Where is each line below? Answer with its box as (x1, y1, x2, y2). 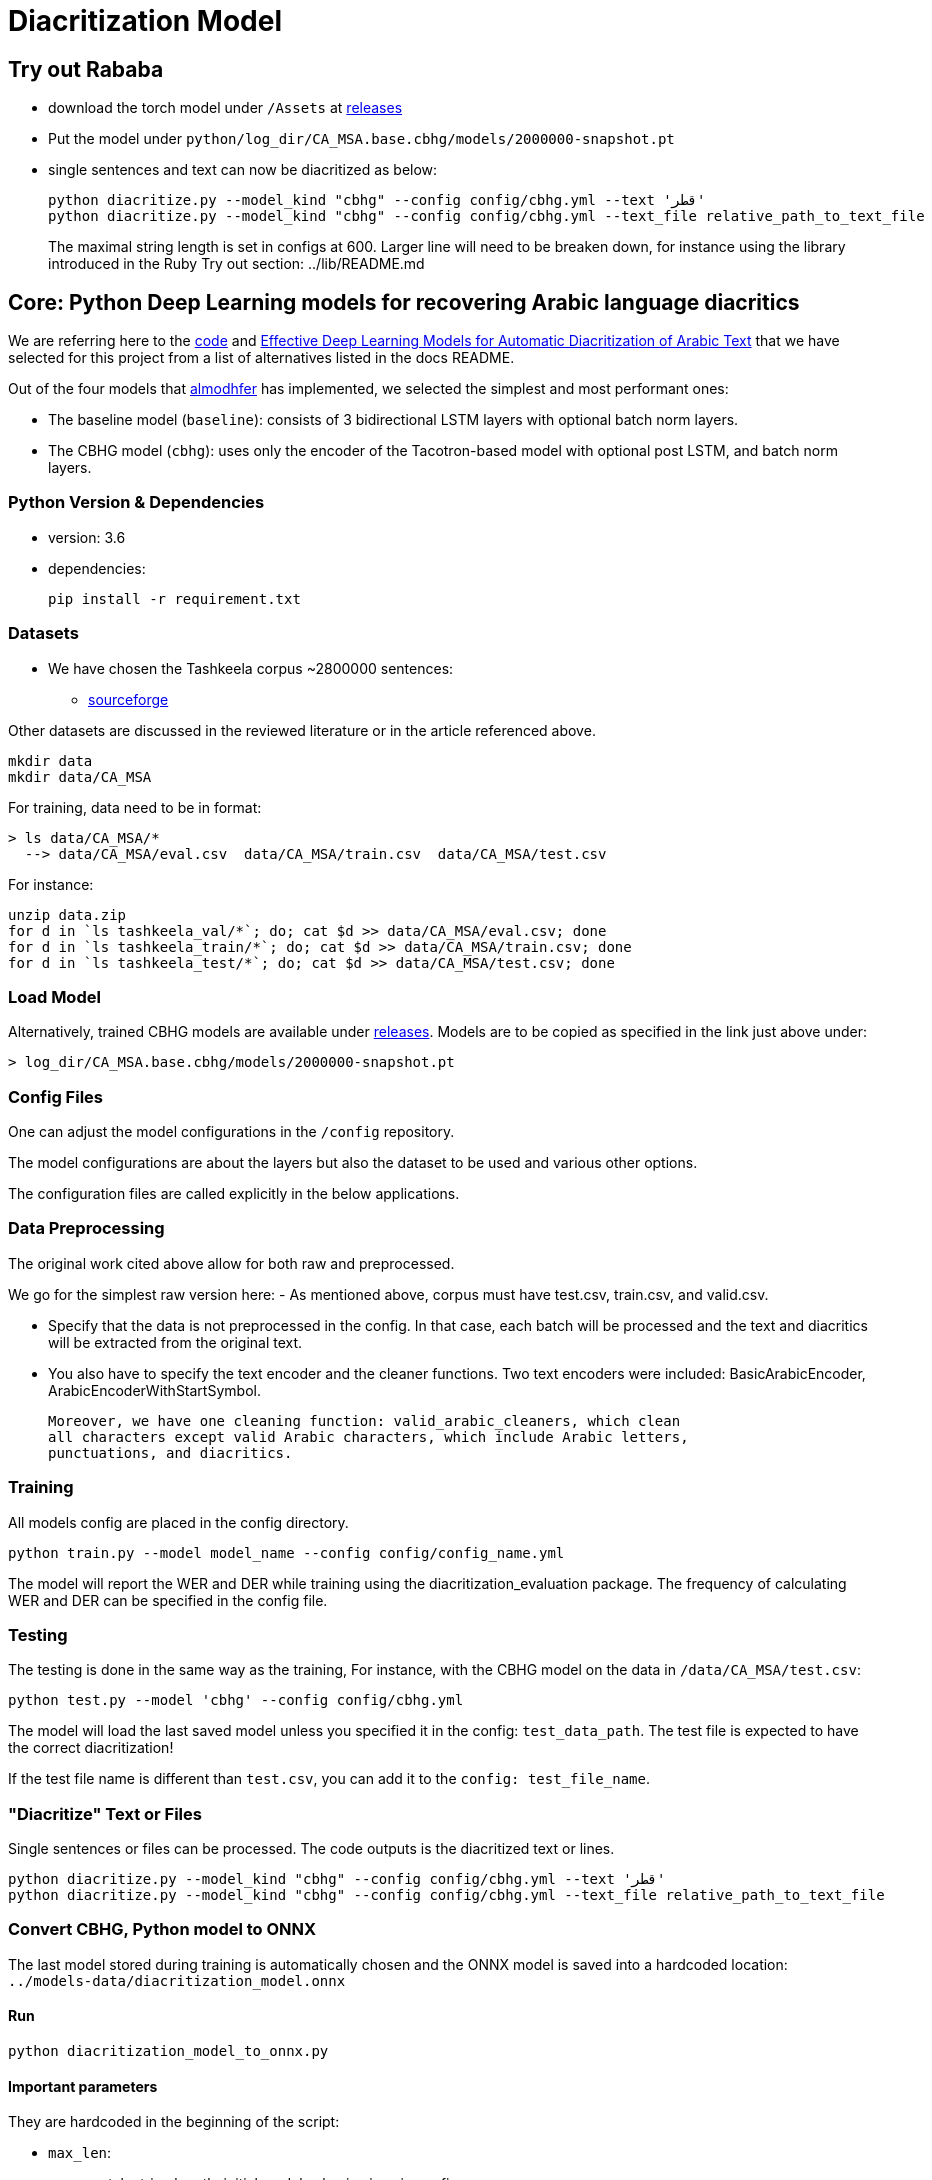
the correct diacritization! (8, 1739, 174, 1757)
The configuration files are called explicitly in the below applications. (8, 1185, 460, 1203)
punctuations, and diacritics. (48, 1444, 293, 1461)
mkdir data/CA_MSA (8, 768, 152, 785)
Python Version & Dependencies (8, 492, 265, 513)
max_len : (48, 2144, 112, 2162)
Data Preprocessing (8, 1218, 165, 1239)
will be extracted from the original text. (48, 1333, 303, 1351)
